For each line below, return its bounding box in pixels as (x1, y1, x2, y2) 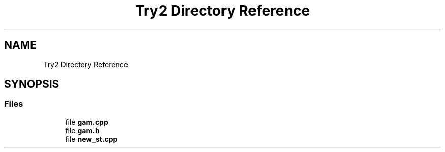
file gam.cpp (65, 117, 108, 126)
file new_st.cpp (65, 134, 118, 143)
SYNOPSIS (4, 78, 59, 91)
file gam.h (65, 126, 100, 135)
